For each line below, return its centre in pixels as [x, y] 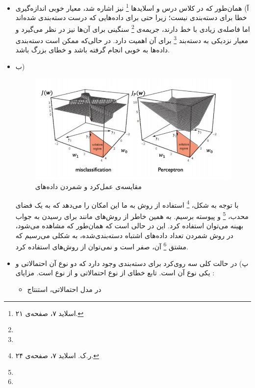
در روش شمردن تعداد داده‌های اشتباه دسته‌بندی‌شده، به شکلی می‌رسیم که [124, 235]
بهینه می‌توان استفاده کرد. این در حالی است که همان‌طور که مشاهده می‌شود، [129, 226]
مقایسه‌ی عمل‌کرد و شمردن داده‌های [88, 186]
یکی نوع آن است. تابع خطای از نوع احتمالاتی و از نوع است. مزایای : [115, 273]
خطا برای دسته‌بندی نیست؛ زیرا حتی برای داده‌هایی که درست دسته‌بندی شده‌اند [131, 17]
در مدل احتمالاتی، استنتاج [64, 289]
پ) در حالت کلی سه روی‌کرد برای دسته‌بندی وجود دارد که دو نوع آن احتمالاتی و [132, 263]
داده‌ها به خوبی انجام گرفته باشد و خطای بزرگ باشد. [92, 50]
